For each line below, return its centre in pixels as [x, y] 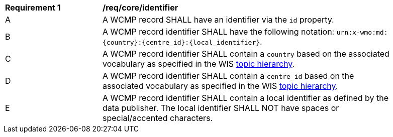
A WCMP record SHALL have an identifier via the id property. [218, 20]
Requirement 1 [33, 8]
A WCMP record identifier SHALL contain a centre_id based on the [228, 76]
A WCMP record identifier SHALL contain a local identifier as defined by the [246, 98]
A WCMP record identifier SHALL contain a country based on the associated [246, 54]
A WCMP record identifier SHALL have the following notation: [219, 32]
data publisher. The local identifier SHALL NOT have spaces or [221, 108]
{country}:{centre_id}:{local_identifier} [181, 42]
